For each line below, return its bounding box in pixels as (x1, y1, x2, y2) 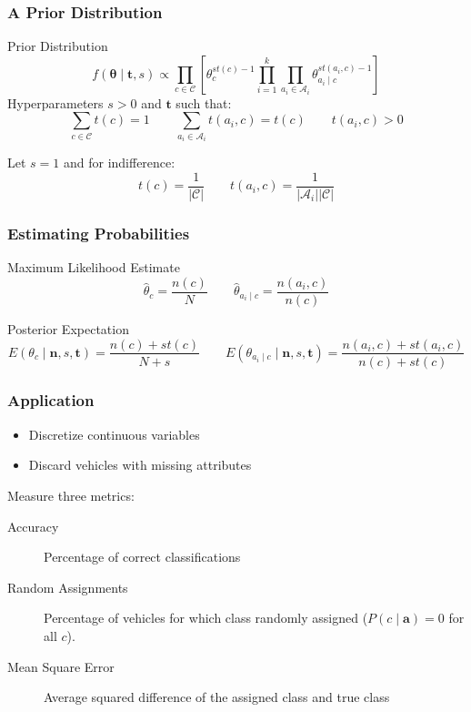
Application (7, 389, 95, 412)
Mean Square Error (7, 656, 115, 676)
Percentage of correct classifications (44, 547, 241, 566)
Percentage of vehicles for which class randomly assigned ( (44, 608, 368, 627)
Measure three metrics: (7, 485, 135, 504)
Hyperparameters (7, 93, 104, 112)
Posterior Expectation (7, 319, 129, 338)
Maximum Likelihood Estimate (7, 258, 180, 277)
